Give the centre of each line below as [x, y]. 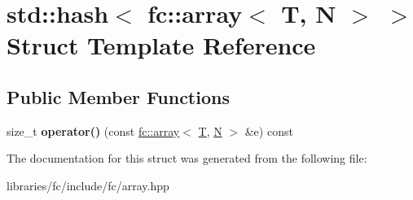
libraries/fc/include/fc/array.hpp [88, 185]
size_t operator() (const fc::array [93, 130]
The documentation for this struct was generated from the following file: [187, 158]
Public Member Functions [118, 96]
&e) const [269, 130]
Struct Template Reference [161, 45]
